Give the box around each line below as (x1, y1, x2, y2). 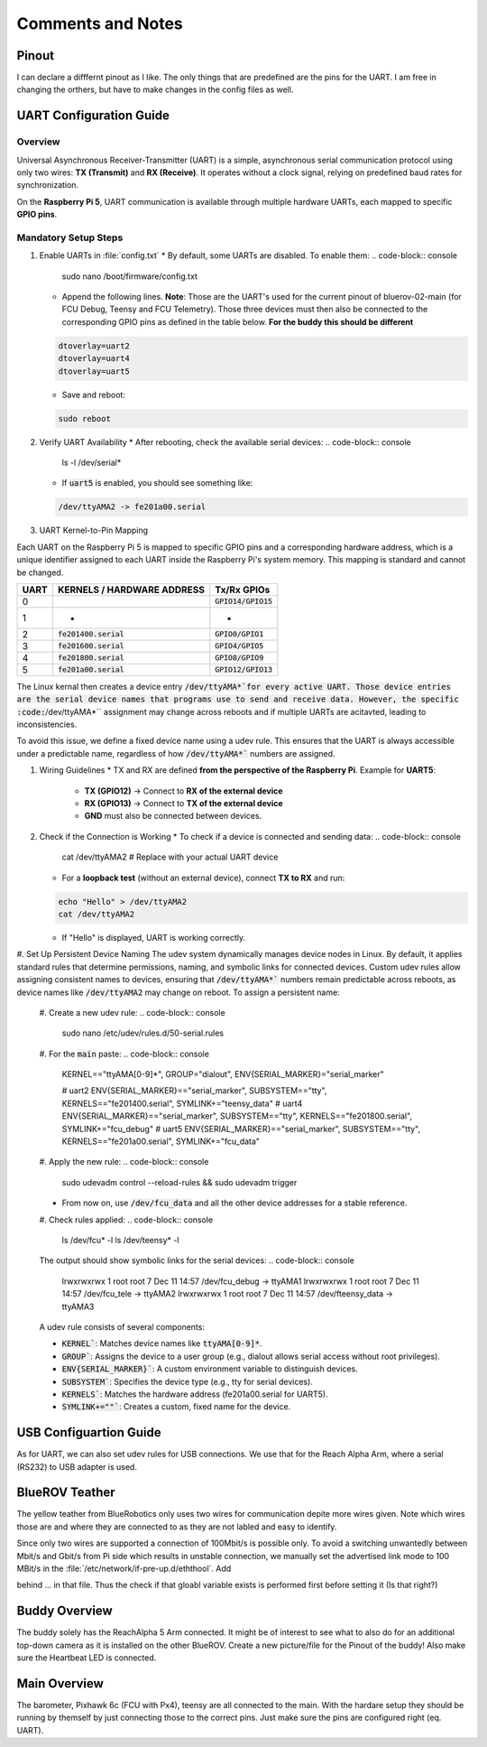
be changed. (16, 567, 64, 578)
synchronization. (16, 180, 79, 190)
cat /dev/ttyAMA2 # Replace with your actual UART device (61, 851, 279, 862)
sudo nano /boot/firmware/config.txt (61, 271, 198, 282)
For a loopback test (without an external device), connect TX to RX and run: (61, 872, 345, 883)
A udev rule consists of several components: (39, 1321, 205, 1332)
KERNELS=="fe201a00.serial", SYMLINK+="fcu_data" (61, 1136, 261, 1147)
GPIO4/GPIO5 (215, 641, 264, 651)
